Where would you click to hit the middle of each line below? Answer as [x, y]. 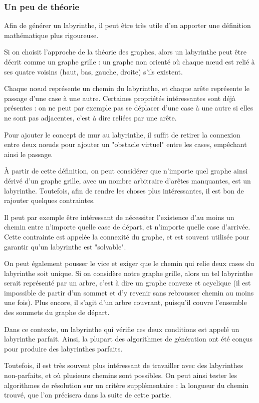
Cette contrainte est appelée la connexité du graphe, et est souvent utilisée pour [127, 236]
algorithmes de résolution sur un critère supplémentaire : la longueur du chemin [126, 385]
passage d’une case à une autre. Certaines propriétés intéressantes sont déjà [120, 98]
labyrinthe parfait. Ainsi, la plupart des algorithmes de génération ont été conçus [128, 339]
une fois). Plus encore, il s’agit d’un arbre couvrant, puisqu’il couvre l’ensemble [125, 302]
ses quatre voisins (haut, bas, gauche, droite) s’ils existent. [93, 71]
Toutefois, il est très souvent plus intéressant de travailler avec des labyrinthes [124, 365]
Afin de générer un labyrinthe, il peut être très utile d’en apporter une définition [127, 25]
